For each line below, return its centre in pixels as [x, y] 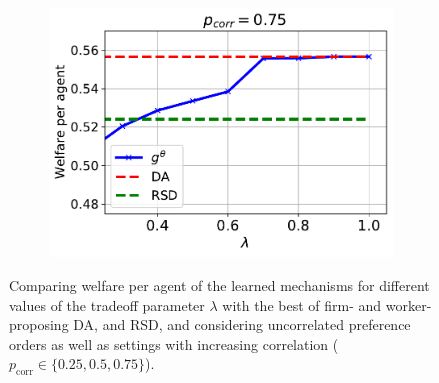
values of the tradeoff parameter [107, 304]
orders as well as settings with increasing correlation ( [174, 343]
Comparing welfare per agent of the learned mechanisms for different [219, 285]
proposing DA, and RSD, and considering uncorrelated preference [210, 324]
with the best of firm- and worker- [327, 304]
